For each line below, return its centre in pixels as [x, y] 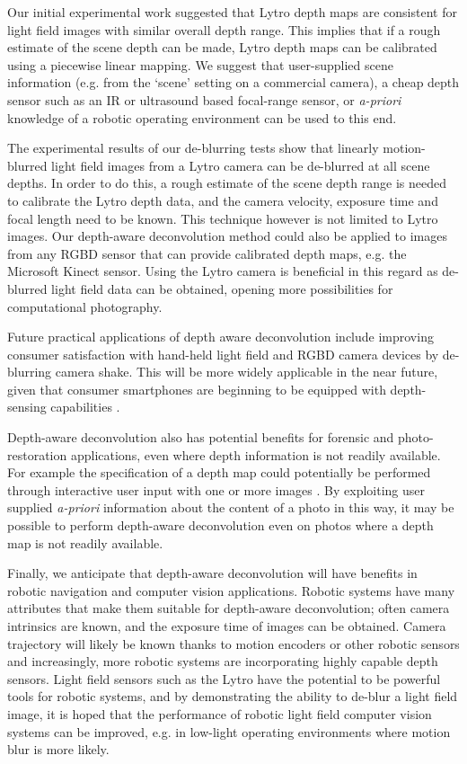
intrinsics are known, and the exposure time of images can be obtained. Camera [227, 626]
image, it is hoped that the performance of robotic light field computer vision [220, 713]
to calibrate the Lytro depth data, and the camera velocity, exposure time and [223, 200]
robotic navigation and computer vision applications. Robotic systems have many [231, 590]
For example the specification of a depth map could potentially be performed [219, 472]
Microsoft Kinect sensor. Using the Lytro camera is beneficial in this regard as [223, 271]
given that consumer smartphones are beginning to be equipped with [197, 389]
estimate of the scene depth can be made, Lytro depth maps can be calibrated [222, 47]
